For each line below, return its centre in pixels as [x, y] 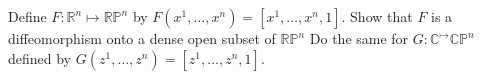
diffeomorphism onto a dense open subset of [142, 38]
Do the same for [359, 38]
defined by [40, 57]
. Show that [377, 16]
